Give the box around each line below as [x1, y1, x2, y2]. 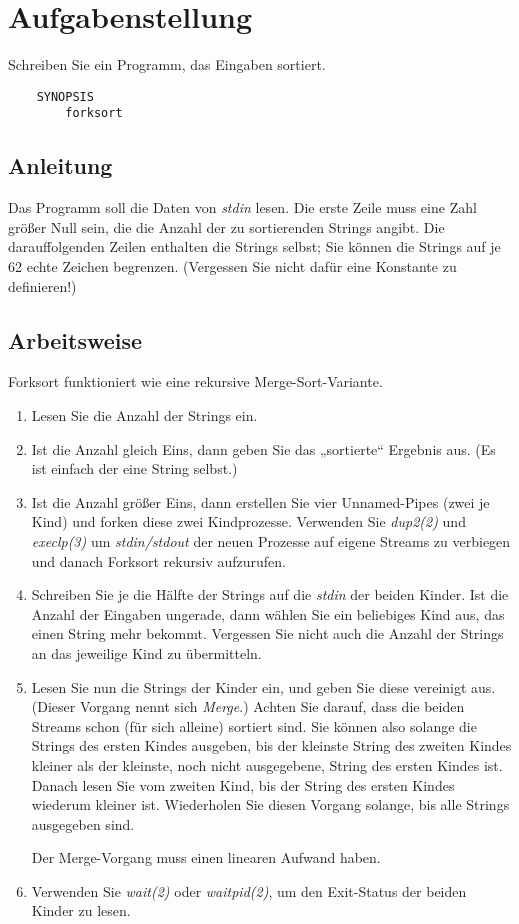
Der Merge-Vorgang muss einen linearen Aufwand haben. [31, 847, 381, 868]
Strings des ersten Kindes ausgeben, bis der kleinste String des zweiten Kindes [31, 735, 512, 756]
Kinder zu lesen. [31, 900, 131, 921]
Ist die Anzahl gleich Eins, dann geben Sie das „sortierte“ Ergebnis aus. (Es [31, 438, 496, 459]
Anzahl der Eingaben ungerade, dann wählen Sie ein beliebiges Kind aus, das [31, 603, 505, 624]
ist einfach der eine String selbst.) [31, 458, 238, 479]
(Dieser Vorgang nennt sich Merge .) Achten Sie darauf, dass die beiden [31, 696, 465, 717]
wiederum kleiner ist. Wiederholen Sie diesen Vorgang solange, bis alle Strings [31, 794, 510, 815]
